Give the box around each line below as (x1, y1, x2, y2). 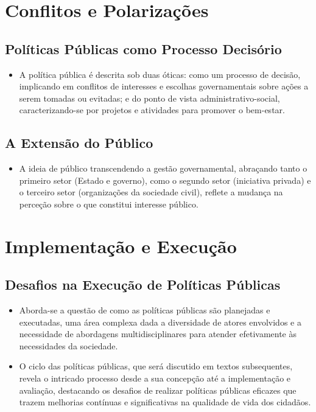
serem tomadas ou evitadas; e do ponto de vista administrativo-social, (19, 91, 280, 104)
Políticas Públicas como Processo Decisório (5, 39, 282, 58)
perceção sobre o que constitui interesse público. (19, 197, 198, 210)
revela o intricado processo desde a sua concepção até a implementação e (19, 372, 291, 385)
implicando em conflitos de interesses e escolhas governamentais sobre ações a (19, 80, 309, 93)
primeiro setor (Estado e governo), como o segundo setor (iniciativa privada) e (19, 173, 311, 186)
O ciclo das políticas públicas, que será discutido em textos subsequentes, (19, 360, 293, 372)
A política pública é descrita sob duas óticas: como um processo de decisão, (19, 68, 301, 80)
